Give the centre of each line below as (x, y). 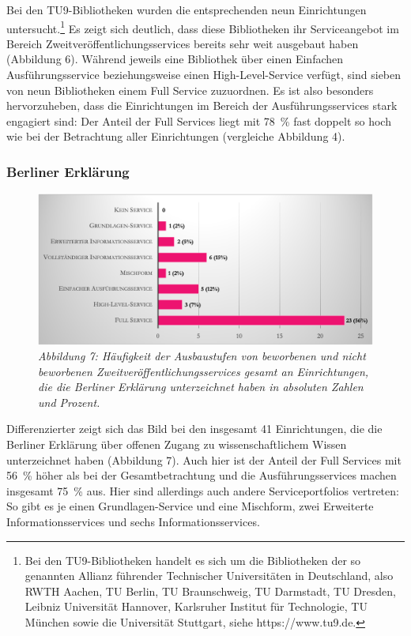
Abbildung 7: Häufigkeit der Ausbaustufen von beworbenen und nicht (202, 356)
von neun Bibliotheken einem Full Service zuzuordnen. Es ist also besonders (190, 90)
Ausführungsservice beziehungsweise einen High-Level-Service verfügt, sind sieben (204, 75)
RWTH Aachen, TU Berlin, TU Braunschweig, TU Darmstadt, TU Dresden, (210, 591)
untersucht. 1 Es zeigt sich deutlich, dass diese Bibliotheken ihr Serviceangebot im (203, 27)
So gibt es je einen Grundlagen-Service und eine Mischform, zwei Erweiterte (190, 506)
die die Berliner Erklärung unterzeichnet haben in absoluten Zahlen (201, 387)
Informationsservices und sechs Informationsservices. (133, 522)
